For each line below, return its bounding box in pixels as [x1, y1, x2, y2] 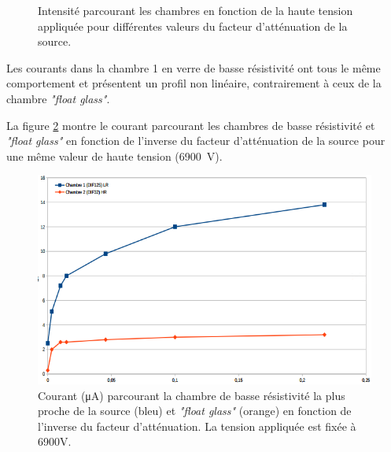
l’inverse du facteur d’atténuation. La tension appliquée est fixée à [38, 417, 356, 434]
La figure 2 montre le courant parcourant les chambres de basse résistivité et [6, 117, 375, 133]
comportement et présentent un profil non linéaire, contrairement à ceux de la [6, 75, 382, 91]
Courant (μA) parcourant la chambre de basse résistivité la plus [38, 387, 345, 403]
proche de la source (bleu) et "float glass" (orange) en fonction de [38, 402, 352, 419]
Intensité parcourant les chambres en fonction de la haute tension [38, 2, 353, 18]
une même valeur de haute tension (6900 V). [6, 147, 223, 164]
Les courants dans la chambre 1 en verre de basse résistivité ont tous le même [6, 59, 381, 76]
